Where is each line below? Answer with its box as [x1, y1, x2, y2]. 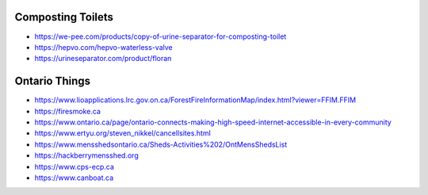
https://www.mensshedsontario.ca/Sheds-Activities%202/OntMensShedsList [34, 140, 288, 149]
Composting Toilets [14, 10, 114, 24]
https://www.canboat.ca [34, 173, 114, 182]
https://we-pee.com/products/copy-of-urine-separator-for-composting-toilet [34, 32, 287, 41]
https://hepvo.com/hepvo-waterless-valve [34, 42, 174, 52]
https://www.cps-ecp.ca [34, 162, 115, 171]
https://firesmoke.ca [34, 106, 101, 116]
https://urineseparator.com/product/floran [34, 54, 172, 63]
